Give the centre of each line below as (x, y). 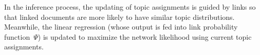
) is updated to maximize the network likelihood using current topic (145, 36)
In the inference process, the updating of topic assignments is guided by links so (130, 7)
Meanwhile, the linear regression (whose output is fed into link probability (121, 27)
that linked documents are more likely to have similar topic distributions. (119, 17)
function (17, 36)
